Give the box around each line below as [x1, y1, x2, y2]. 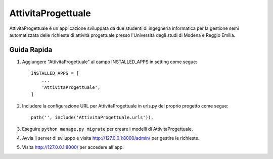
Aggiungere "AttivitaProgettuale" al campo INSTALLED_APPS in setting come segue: [22, 59, 197, 65]
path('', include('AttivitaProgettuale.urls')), [31, 115, 154, 121]
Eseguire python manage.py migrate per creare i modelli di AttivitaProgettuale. [22, 126, 193, 132]
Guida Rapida [9, 45, 53, 54]
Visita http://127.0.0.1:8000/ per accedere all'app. [22, 144, 124, 150]
